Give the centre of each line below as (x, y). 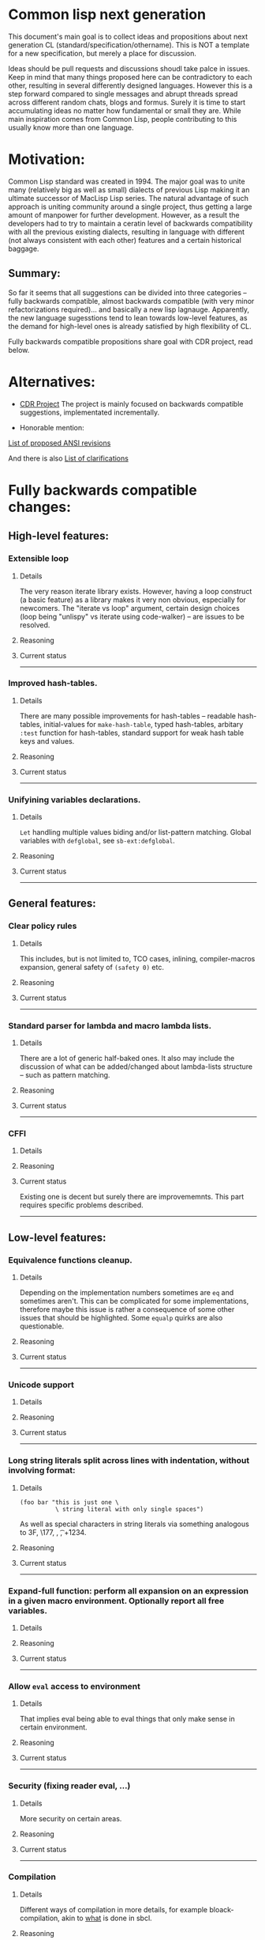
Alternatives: (52, 382)
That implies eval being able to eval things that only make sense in (127, 1719)
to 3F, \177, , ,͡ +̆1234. (53, 1532)
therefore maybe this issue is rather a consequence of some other (127, 1309)
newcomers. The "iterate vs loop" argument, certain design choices (130, 608)
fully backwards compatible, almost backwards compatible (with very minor (131, 301)
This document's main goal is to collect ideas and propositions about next (128, 36)
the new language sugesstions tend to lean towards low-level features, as (128, 317)
